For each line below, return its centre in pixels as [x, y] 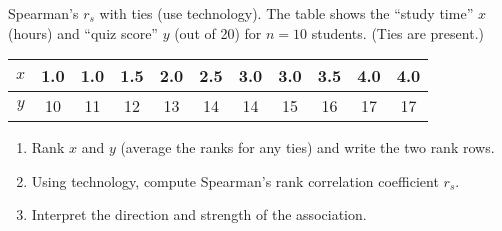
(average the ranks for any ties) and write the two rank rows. [307, 147]
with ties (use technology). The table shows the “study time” [286, 13]
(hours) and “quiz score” [83, 32]
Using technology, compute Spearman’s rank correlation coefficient [235, 180]
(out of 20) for [218, 32]
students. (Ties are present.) [397, 32]
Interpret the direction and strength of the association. [199, 214]
